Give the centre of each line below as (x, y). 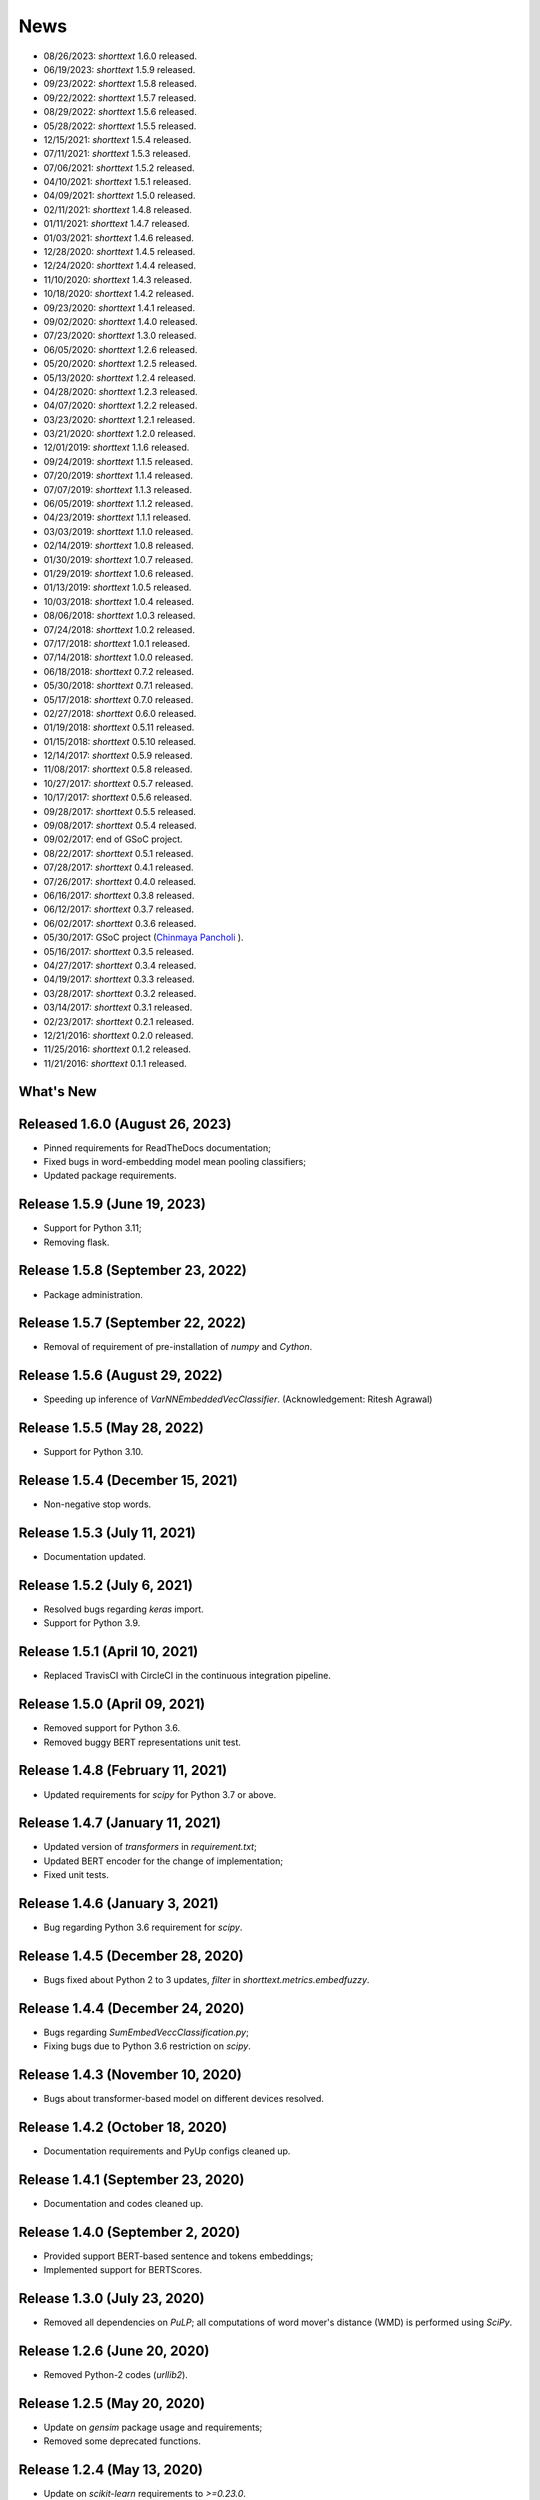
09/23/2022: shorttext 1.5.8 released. (120, 84)
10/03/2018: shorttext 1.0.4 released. (119, 601)
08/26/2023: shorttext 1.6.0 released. (120, 56)
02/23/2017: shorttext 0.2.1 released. (119, 1021)
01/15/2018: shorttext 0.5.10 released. (120, 741)
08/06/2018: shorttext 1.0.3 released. (119, 616)
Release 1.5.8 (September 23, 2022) (132, 1270)
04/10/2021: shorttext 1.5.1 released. (117, 182)
